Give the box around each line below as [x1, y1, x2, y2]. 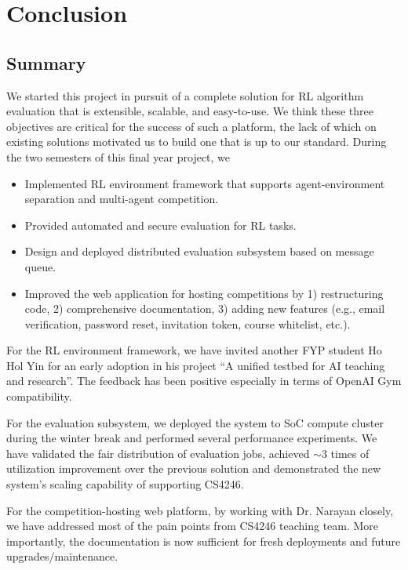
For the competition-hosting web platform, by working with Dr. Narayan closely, [6, 502, 394, 518]
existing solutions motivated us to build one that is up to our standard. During [6, 133, 387, 150]
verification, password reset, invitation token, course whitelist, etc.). [24, 315, 351, 332]
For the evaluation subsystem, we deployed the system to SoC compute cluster [6, 414, 384, 430]
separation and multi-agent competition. [24, 191, 219, 207]
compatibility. [6, 388, 72, 405]
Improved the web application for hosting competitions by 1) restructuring [24, 285, 384, 301]
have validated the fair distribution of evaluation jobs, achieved [6, 445, 310, 461]
